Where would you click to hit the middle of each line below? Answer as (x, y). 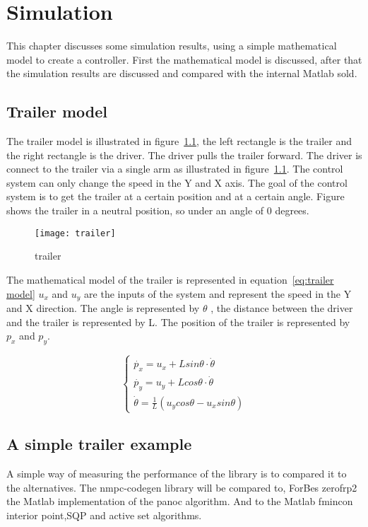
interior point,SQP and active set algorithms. (104, 515)
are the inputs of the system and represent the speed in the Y (218, 293)
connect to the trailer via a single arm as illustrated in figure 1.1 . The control (175, 169)
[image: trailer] (75, 233)
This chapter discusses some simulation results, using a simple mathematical (172, 46)
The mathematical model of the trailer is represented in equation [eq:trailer (170, 279)
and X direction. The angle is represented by (103, 307)
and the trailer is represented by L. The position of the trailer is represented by (178, 322)
